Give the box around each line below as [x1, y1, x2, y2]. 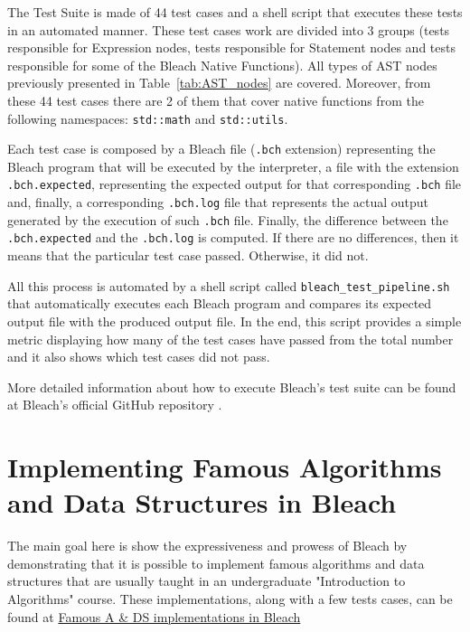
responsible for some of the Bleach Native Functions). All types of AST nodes [7, 55, 437, 74]
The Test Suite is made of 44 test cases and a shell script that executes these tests [7, 3, 463, 21]
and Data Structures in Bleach [7, 484, 397, 521]
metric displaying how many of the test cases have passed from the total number [7, 329, 454, 348]
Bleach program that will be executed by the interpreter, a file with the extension [7, 156, 459, 175]
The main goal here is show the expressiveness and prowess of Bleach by [7, 536, 408, 555]
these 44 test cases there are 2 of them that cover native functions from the [7, 90, 424, 109]
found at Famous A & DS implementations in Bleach [7, 607, 301, 626]
